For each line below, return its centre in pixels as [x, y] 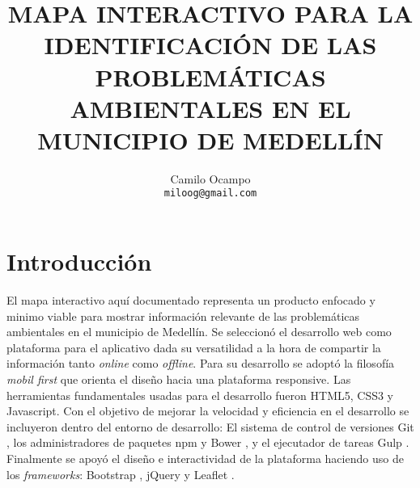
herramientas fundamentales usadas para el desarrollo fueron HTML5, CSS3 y [200, 395]
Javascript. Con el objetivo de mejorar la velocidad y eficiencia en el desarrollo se [208, 411]
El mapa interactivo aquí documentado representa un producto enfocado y [191, 300]
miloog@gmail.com [210, 194]
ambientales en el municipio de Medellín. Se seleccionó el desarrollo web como [199, 332]
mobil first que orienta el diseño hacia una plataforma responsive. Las [179, 379]
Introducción [79, 261]
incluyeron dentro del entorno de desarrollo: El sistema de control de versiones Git [210, 426]
